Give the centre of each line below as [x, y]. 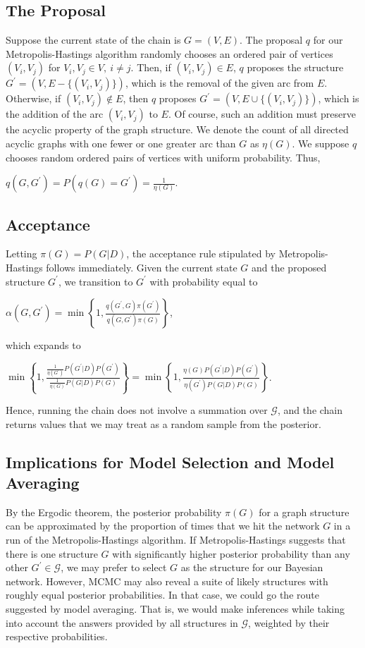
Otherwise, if [33, 98]
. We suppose [321, 143]
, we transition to [95, 281]
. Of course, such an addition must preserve [262, 114]
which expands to [43, 345]
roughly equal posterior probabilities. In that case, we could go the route [162, 595]
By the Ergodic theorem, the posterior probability [114, 512]
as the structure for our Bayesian [252, 567]
